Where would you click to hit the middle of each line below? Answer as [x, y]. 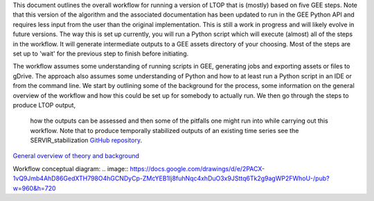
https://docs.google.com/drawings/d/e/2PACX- [197, 168]
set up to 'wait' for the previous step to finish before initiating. [101, 53]
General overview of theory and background [76, 156]
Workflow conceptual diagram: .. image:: [71, 168]
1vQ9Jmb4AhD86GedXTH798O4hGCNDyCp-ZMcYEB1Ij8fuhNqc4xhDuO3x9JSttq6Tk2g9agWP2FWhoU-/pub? [171, 178]
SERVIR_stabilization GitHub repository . [86, 140]
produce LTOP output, [44, 105]
